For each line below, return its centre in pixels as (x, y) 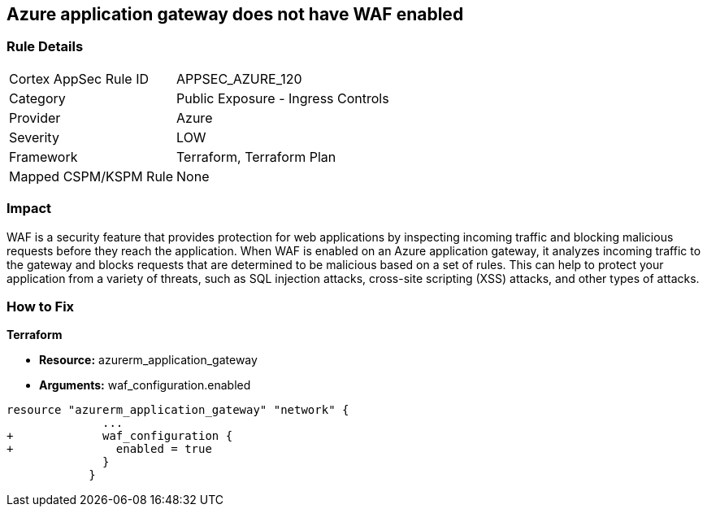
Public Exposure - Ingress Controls (283, 98)
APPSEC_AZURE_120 (239, 78)
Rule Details (45, 47)
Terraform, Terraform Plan (256, 157)
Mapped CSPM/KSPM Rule (91, 176)
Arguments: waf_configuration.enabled (145, 385)
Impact (29, 209)
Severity (34, 137)
